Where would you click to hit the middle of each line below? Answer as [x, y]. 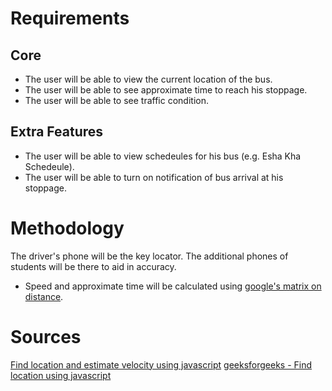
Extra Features [57, 132]
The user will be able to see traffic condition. [116, 100]
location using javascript [61, 375]
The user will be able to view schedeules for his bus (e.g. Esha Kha [163, 156]
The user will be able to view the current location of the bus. [148, 79]
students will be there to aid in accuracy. [93, 266]
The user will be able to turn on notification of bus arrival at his [154, 177]
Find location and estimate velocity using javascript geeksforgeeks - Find [161, 364]
